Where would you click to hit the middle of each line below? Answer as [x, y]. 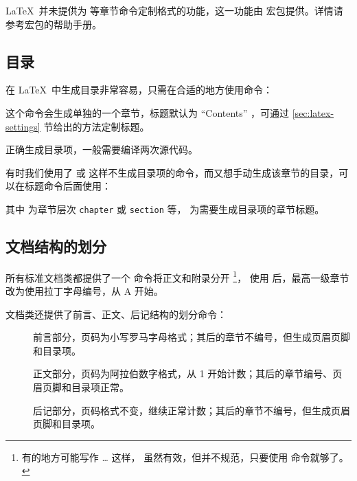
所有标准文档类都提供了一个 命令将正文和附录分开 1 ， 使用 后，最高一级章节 [177, 276]
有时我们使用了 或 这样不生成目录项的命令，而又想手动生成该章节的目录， [172, 172]
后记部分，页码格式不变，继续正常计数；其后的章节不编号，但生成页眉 [192, 410]
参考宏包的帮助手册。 [54, 24]
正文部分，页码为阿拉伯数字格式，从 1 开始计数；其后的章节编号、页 [188, 373]
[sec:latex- [313, 112]
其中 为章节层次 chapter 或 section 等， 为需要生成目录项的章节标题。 [165, 209]
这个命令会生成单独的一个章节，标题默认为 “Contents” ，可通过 [148, 112]
